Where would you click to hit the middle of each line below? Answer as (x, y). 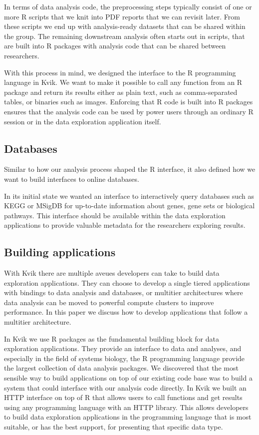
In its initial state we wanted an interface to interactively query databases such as (129, 196)
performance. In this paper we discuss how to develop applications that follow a (126, 312)
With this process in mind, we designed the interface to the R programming (120, 72)
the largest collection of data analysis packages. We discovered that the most (121, 368)
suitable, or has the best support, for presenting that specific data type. (114, 427)
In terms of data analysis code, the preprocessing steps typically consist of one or (128, 6)
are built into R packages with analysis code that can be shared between (115, 46)
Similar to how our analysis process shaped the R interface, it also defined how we (130, 169)
